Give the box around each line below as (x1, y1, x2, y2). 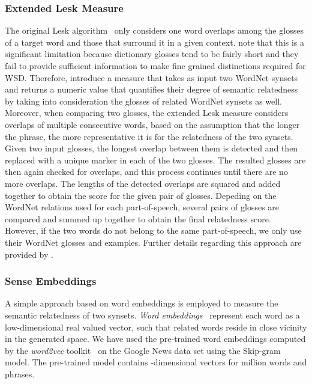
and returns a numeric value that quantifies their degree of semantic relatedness (5, 83, 298, 96)
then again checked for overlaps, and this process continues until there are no (5, 165, 288, 178)
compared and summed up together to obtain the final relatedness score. (5, 212, 271, 225)
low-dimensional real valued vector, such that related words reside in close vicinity (5, 320, 307, 333)
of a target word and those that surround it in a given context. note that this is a (5, 35, 305, 48)
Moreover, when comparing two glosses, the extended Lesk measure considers (5, 106, 289, 119)
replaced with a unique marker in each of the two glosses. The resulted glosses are (5, 153, 306, 166)
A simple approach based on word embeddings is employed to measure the (5, 297, 278, 309)
